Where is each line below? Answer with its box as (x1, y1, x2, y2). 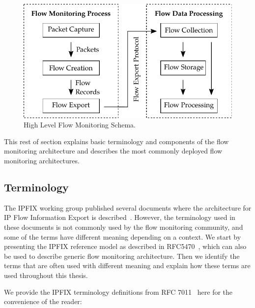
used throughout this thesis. (4, 270, 88, 280)
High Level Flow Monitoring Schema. (24, 120, 136, 130)
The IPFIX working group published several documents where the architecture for (4, 202, 252, 213)
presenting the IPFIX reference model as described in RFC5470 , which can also (4, 241, 247, 251)
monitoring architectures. (4, 155, 80, 166)
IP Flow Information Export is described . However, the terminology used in (4, 212, 235, 222)
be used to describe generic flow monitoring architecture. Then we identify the (4, 250, 240, 261)
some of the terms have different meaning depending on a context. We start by (4, 231, 241, 242)
